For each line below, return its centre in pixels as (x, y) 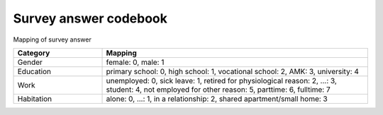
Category (34, 53)
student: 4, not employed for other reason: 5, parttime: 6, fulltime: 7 (218, 90)
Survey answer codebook (90, 18)
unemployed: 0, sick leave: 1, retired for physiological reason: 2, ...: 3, (221, 80)
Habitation (35, 99)
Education (34, 71)
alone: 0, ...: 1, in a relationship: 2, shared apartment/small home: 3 (217, 99)
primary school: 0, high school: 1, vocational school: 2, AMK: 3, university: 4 (233, 71)
